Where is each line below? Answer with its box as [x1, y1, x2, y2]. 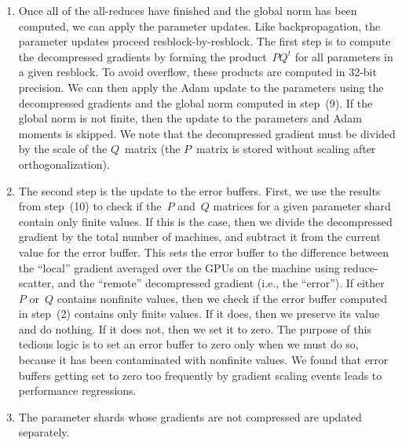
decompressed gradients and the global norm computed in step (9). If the [18, 94, 373, 111]
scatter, [18, 275, 55, 291]
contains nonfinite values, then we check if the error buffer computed [57, 290, 387, 306]
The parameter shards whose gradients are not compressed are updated [18, 408, 362, 425]
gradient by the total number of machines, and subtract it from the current [18, 228, 381, 245]
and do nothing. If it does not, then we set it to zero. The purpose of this [18, 320, 371, 337]
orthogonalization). [18, 155, 110, 172]
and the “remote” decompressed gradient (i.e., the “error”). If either [57, 275, 385, 291]
